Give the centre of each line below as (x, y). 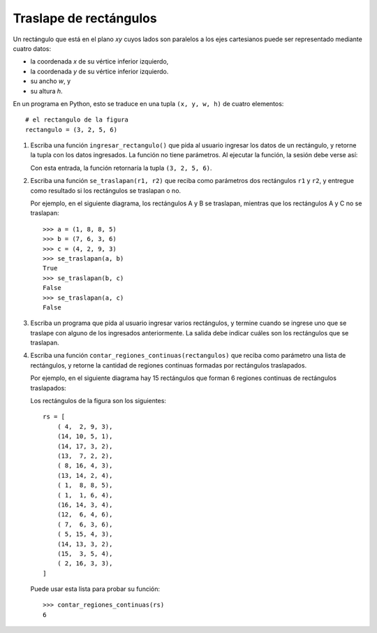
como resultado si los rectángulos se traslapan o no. (106, 190)
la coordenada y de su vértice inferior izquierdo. (99, 71)
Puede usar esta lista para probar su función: (95, 589)
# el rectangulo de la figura (77, 120)
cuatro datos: (32, 48)
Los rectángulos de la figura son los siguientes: (98, 401)
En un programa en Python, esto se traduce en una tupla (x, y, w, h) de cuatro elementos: (148, 103)
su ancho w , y (51, 81)
